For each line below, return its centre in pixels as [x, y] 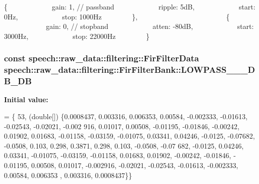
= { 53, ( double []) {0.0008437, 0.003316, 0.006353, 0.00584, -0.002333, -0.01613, [126, 116]
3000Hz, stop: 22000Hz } [77, 36]
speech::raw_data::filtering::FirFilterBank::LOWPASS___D [129, 70]
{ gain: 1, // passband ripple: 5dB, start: [130, 6]
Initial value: [26, 99]
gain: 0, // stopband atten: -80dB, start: [150, 26]
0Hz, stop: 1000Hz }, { [117, 16]
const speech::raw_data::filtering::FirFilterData [101, 58]
